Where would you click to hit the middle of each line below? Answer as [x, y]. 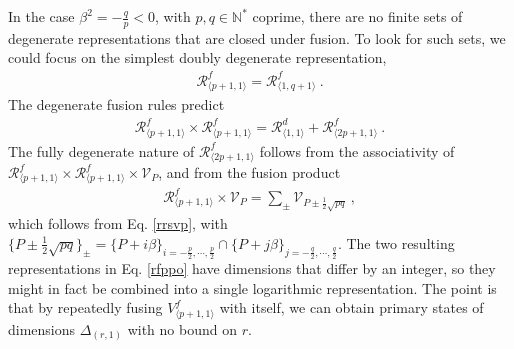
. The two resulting [396, 242]
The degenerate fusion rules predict [116, 104]
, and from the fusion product [249, 172]
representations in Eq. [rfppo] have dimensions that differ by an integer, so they [252, 267]
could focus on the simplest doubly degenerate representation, [197, 57]
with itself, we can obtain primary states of [351, 307]
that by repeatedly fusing [85, 307]
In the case [41, 16]
